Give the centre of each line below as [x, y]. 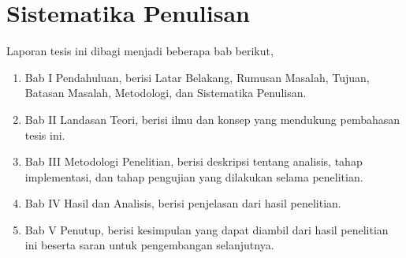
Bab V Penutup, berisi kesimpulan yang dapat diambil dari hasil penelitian [207, 229]
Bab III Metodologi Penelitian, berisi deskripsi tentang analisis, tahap [194, 161]
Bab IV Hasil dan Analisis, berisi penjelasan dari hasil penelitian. [183, 203]
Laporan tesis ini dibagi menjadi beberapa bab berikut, [140, 51]
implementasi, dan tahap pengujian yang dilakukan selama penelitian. [194, 176]
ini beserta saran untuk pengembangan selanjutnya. [149, 245]
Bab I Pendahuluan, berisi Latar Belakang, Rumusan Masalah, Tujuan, [197, 77]
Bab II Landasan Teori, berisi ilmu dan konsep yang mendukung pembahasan [212, 119]
